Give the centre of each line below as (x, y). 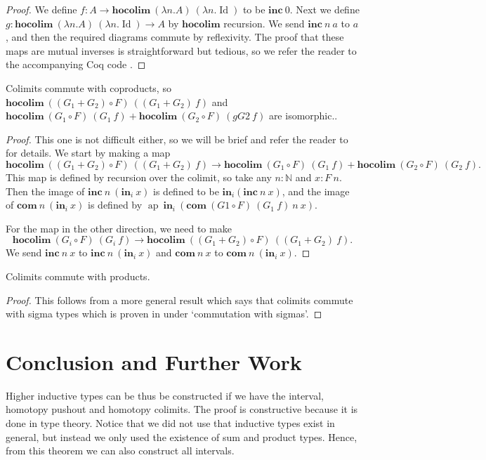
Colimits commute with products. (78, 276)
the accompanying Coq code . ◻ (76, 64)
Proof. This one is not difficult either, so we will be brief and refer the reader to (177, 139)
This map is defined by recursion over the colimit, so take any (139, 177)
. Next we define (324, 9)
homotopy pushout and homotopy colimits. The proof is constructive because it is (182, 409)
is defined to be (186, 191)
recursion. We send (264, 23)
